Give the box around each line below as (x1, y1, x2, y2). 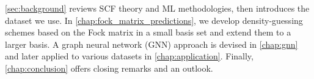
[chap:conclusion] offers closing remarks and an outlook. (5, 61, 213, 74)
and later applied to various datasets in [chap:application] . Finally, (5, 50, 254, 62)
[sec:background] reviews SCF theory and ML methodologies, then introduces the (5, 2, 310, 14)
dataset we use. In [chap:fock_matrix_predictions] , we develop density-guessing (5, 13, 303, 26)
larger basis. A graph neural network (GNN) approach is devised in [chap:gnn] (5, 37, 298, 50)
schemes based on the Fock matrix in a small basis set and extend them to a (5, 26, 291, 39)
